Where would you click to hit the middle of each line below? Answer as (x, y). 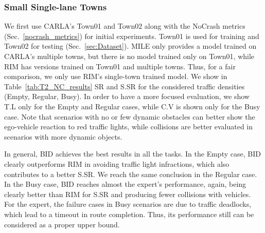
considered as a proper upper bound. (62, 224)
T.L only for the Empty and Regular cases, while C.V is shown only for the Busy (132, 106)
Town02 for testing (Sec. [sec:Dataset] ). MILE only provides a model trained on (130, 46)
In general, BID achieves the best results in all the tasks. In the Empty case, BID (132, 154)
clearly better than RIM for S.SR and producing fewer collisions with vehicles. (128, 194)
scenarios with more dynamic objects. (63, 136)
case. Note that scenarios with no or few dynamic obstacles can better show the (130, 116)
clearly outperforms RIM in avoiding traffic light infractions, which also (117, 163)
